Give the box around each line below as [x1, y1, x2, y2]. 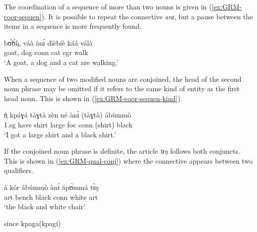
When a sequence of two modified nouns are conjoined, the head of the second [4, 73, 242, 84]
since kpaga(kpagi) [4, 218, 61, 228]
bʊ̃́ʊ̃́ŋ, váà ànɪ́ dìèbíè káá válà [4, 37, 93, 48]
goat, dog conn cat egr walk [4, 47, 88, 58]
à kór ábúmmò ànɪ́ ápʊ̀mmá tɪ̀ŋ [4, 181, 99, 192]
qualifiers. [4, 165, 33, 175]
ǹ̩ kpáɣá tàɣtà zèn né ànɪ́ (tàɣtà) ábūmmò [4, 110, 131, 120]
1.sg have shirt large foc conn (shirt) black [4, 119, 133, 129]
